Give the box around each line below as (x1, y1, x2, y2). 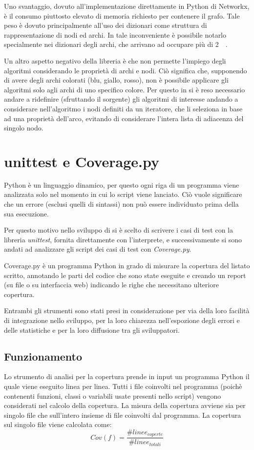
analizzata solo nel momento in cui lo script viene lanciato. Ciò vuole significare (4, 189, 242, 199)
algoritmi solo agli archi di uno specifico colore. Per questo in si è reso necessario (4, 84, 245, 94)
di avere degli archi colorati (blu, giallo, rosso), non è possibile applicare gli (4, 75, 229, 85)
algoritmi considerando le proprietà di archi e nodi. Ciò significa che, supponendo (4, 65, 247, 75)
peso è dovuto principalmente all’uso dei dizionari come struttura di (4, 20, 207, 30)
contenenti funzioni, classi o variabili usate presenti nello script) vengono (4, 390, 221, 401)
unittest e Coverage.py (4, 151, 159, 171)
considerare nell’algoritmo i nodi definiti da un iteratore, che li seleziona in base (4, 103, 243, 113)
